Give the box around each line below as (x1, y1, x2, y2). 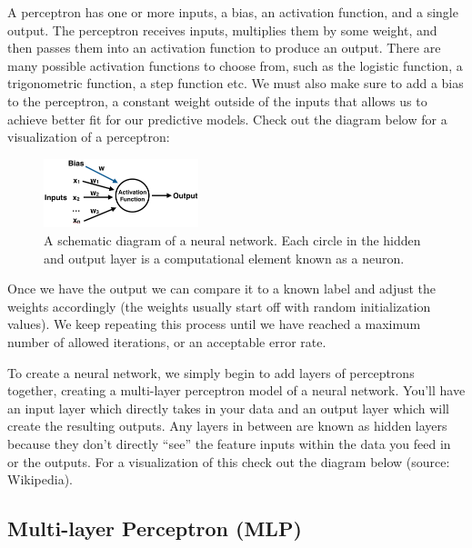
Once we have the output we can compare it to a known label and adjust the (7, 279, 437, 298)
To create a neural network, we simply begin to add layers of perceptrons (7, 363, 415, 382)
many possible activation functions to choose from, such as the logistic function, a (7, 55, 463, 75)
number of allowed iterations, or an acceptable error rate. (7, 332, 326, 351)
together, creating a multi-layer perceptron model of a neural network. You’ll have (7, 381, 466, 400)
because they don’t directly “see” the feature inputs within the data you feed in (7, 433, 451, 453)
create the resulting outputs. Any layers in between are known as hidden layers (7, 416, 447, 435)
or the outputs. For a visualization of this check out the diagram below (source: (7, 452, 450, 471)
